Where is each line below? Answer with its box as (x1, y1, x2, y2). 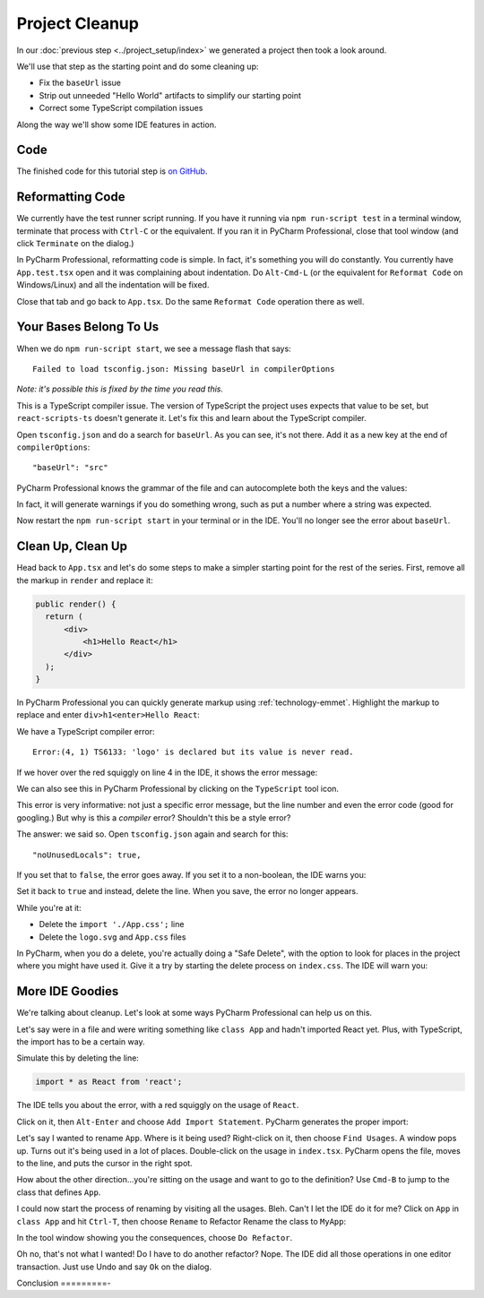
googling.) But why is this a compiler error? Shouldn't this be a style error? (16, 812, 291, 823)
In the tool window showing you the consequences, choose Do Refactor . (16, 1232, 293, 1242)
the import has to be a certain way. (16, 1036, 145, 1047)
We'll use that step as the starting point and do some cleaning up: (16, 61, 259, 72)
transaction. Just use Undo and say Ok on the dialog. (16, 1261, 212, 1272)
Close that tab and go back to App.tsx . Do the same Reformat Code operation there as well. (16, 296, 365, 306)
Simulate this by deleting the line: (16, 1053, 139, 1063)
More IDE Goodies (16, 984, 119, 999)
